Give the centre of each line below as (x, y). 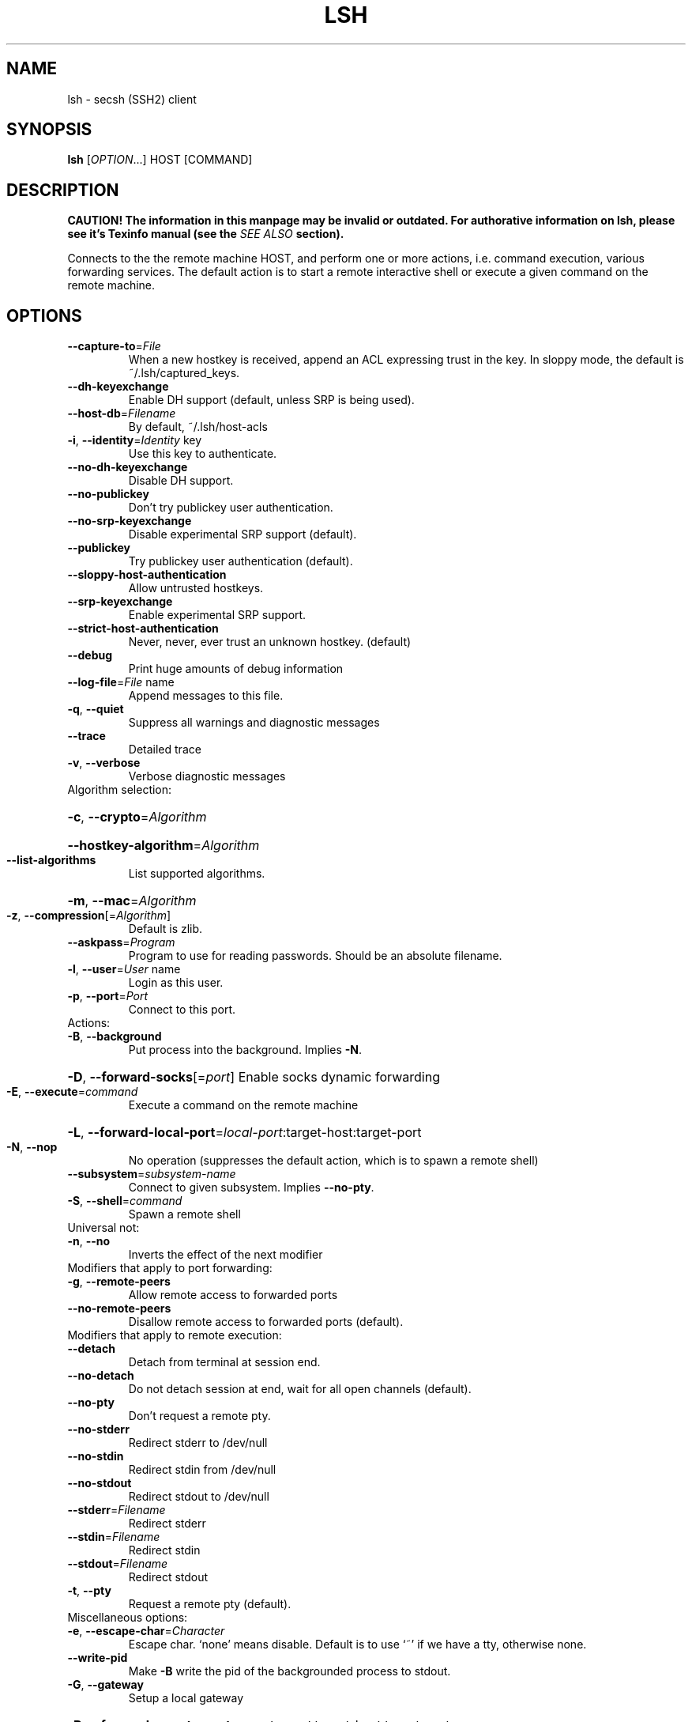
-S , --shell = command (125, 1201)
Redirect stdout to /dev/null (199, 1497)
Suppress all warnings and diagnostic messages (254, 723)
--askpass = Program (121, 942)
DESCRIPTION (63, 190)
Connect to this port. (182, 1010)
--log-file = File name (121, 682)
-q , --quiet (96, 709)
